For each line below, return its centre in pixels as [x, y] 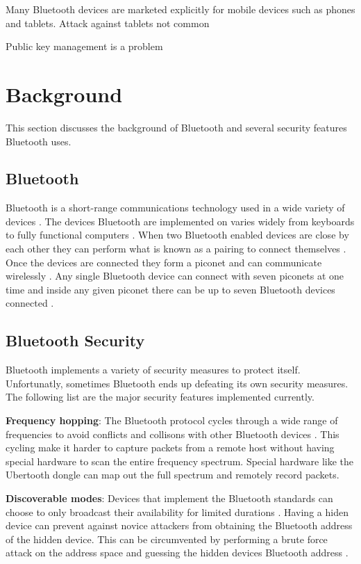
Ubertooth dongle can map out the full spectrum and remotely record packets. [173, 475]
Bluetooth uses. [39, 141]
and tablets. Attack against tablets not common [108, 23]
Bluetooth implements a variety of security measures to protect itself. [153, 370]
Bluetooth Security [75, 340]
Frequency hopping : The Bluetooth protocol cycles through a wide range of [172, 420]
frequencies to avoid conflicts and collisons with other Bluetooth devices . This [173, 434]
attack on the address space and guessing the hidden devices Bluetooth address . [177, 553]
